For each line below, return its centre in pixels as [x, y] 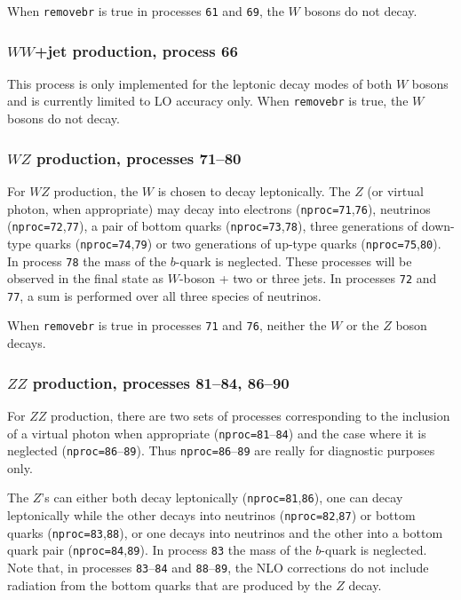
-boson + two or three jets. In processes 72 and [308, 278]
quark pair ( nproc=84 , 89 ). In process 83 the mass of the [159, 550]
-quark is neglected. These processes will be [294, 261]
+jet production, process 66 [136, 50]
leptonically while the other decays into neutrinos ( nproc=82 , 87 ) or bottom [211, 515]
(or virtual [395, 190]
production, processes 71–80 [139, 158]
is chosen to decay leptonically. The [254, 190]
